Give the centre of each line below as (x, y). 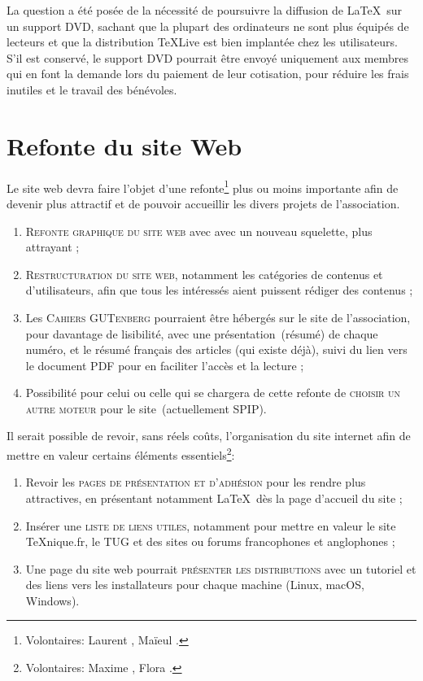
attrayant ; (52, 247)
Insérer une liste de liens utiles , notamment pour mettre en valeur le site (211, 525)
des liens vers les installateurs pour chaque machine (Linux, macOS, (195, 585)
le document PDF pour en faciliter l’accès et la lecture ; (165, 365)
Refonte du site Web (124, 145)
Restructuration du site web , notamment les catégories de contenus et (204, 274)
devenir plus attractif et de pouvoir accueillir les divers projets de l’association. (203, 203)
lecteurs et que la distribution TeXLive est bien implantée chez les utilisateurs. (203, 42)
